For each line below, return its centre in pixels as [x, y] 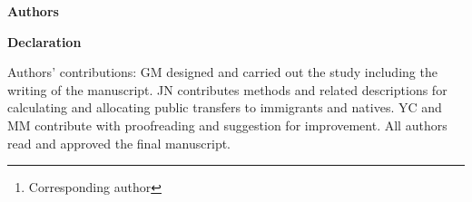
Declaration [44, 41]
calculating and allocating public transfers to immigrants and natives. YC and [225, 107]
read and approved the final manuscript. [119, 143]
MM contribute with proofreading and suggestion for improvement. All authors [227, 125]
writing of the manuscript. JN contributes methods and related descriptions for [227, 89]
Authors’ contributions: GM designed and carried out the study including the [222, 72]
